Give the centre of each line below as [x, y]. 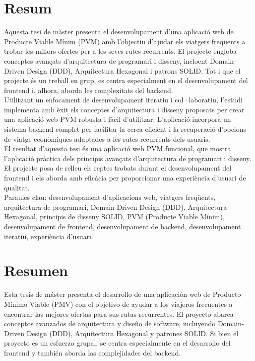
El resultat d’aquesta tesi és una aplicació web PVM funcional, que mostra [118, 148]
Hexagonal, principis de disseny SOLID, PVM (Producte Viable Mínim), [114, 217]
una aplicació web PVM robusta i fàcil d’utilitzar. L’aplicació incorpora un [118, 119]
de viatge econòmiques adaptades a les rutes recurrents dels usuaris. [107, 138]
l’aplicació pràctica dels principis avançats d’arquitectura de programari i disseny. [128, 158]
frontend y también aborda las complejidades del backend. [93, 352]
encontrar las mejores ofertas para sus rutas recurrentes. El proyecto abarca [119, 314]
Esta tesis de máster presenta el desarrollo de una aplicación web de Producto [123, 294]
